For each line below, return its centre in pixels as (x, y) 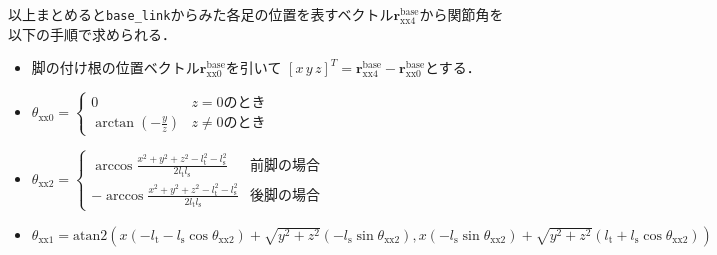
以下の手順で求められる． (92, 33)
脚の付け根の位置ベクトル (115, 67)
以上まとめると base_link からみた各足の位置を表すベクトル (201, 14)
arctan (115, 123)
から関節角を (461, 14)
